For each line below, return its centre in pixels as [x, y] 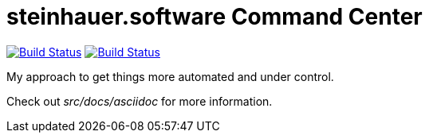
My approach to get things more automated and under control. [170, 76]
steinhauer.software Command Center [214, 17]
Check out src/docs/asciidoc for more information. [140, 101]
